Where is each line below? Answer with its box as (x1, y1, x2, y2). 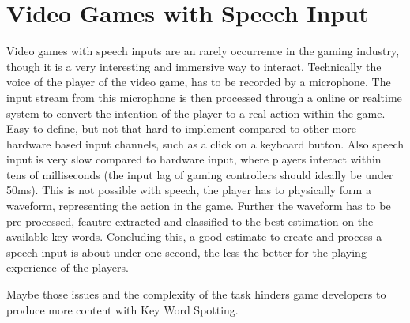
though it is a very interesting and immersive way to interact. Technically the (6, 58, 382, 74)
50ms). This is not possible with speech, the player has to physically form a (6, 182, 371, 198)
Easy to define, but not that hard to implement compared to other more (6, 120, 356, 137)
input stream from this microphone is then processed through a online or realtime (6, 88, 402, 105)
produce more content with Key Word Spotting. (6, 301, 239, 317)
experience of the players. (6, 259, 129, 276)
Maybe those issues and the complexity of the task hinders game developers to (6, 286, 386, 302)
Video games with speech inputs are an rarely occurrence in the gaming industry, (6, 43, 400, 59)
